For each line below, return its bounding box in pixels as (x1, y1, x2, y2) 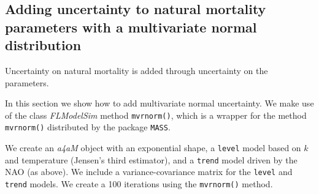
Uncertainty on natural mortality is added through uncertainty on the (5, 64, 268, 76)
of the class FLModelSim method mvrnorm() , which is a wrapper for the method (5, 108, 307, 121)
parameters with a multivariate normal (5, 17, 257, 36)
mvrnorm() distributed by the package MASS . (5, 121, 171, 133)
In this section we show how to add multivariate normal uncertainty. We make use (5, 97, 314, 110)
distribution (5, 35, 82, 54)
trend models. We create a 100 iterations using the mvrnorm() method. (5, 177, 273, 190)
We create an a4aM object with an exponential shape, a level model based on (5, 141, 301, 154)
